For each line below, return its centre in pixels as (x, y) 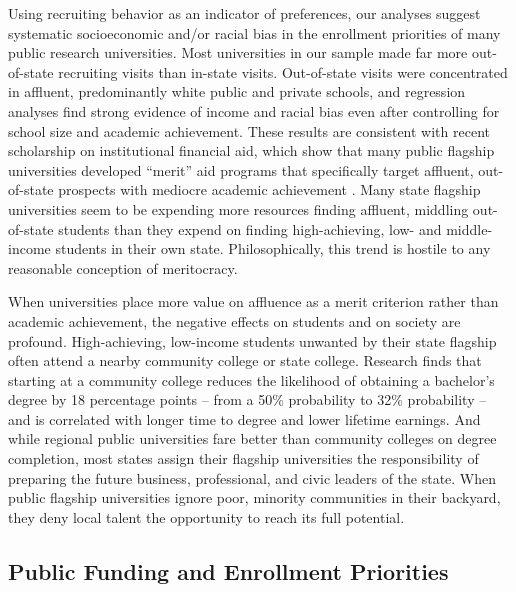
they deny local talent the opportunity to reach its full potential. (206, 516)
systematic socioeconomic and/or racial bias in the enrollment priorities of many (254, 32)
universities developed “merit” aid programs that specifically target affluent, (241, 169)
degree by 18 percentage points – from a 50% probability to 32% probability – (247, 399)
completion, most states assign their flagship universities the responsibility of (243, 458)
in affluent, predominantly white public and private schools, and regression (237, 91)
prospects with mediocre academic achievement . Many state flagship (269, 189)
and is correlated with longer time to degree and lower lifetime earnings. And (244, 418)
